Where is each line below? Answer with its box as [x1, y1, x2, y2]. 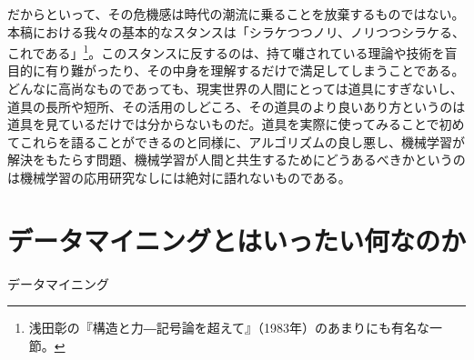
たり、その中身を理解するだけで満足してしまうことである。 [108, 61, 465, 80]
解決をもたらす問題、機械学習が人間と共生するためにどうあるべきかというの [7, 150, 466, 169]
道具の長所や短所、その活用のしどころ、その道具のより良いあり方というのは [7, 96, 466, 115]
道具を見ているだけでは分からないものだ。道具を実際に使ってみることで [7, 115, 439, 134]
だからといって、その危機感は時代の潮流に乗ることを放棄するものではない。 [7, 5, 465, 23]
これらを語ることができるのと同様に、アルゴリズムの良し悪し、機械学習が [19, 132, 465, 151]
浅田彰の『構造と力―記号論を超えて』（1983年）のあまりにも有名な [28, 318, 430, 337]
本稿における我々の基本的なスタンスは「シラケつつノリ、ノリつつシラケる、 [7, 22, 465, 41]
